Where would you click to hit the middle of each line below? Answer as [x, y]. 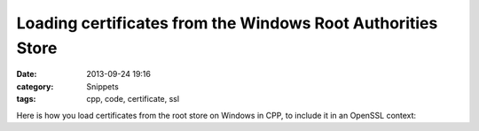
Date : [27, 74]
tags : [26, 99]
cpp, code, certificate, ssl [133, 99]
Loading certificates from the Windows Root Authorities [227, 23]
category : [35, 86]
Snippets [102, 86]
